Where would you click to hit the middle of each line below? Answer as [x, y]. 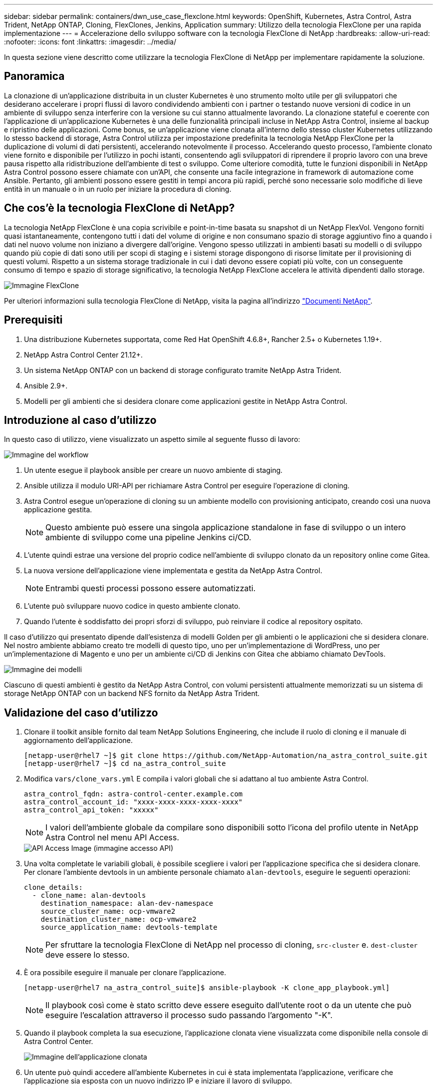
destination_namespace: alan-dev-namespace [127, 904]
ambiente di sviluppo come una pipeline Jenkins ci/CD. [148, 538]
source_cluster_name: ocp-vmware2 [108, 911]
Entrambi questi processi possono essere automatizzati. [151, 588]
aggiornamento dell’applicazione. [79, 740]
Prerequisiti [33, 320]
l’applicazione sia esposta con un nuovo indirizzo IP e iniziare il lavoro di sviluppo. [158, 1081]
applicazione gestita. [58, 510]
